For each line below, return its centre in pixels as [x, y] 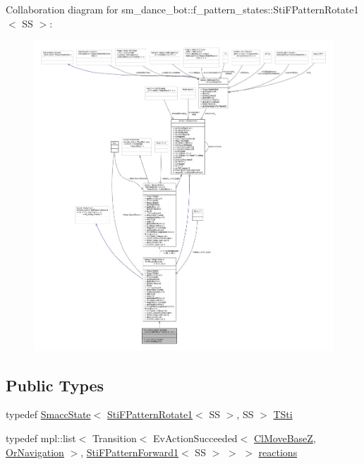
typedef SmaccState [48, 414]
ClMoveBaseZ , [285, 438]
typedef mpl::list [41, 438]
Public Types [55, 385]
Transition [114, 438]
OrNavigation [35, 452]
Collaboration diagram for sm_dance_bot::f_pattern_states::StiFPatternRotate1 [182, 9]
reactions [278, 452]
